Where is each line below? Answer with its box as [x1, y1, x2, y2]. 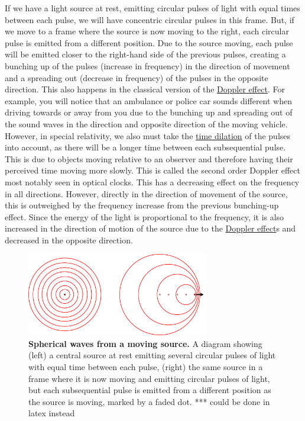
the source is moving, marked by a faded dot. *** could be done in [28, 395, 270, 407]
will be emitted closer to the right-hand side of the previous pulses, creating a [5, 48, 286, 60]
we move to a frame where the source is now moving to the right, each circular [5, 25, 289, 37]
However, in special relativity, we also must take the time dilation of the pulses [5, 129, 291, 142]
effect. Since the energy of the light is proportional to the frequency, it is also [5, 210, 284, 223]
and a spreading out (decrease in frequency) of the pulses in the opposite [5, 71, 268, 83]
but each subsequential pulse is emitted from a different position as [28, 384, 271, 396]
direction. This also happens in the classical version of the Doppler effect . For [5, 83, 285, 95]
